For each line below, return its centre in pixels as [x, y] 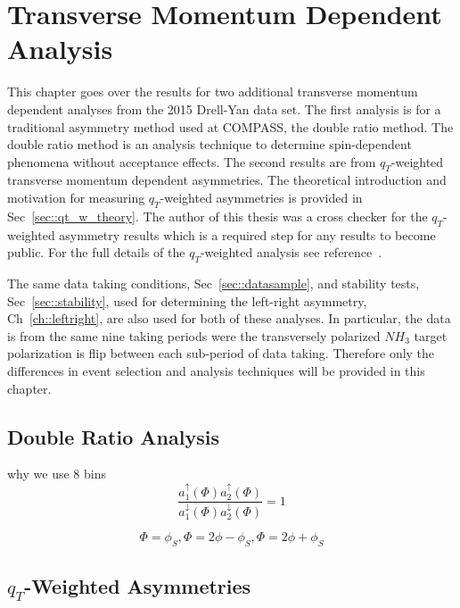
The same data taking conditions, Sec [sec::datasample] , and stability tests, [214, 283]
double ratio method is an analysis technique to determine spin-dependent [209, 144]
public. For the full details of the [96, 252]
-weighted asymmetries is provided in [261, 198]
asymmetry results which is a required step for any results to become [247, 234]
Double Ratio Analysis [113, 436]
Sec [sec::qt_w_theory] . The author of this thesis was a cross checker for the [218, 216]
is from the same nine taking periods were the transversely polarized [194, 335]
